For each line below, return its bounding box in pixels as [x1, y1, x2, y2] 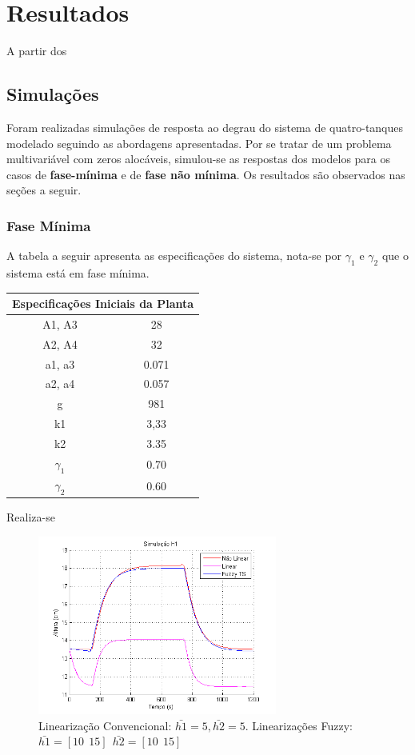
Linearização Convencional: [38, 717, 172, 733]
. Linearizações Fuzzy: [245, 717, 353, 733]
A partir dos [6, 42, 67, 59]
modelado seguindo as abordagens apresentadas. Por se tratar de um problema [6, 134, 392, 151]
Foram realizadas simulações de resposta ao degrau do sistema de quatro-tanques [6, 118, 404, 135]
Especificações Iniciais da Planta [12, 295, 194, 311]
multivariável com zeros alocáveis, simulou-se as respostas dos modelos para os [6, 150, 391, 167]
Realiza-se [6, 509, 55, 525]
